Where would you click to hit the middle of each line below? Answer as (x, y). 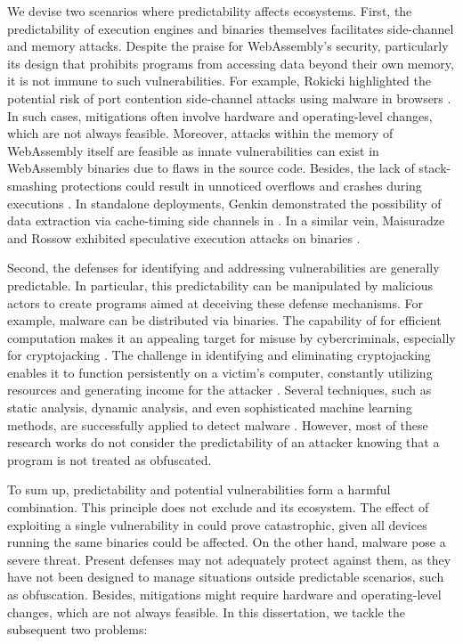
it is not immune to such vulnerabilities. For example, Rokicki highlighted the (219, 81)
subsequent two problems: (77, 629)
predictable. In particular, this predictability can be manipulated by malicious (220, 285)
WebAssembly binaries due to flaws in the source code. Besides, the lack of (211, 168)
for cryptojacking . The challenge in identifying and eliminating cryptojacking (219, 355)
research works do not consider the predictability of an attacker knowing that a (223, 442)
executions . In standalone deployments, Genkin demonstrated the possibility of (224, 203)
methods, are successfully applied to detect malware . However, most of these (218, 424)
